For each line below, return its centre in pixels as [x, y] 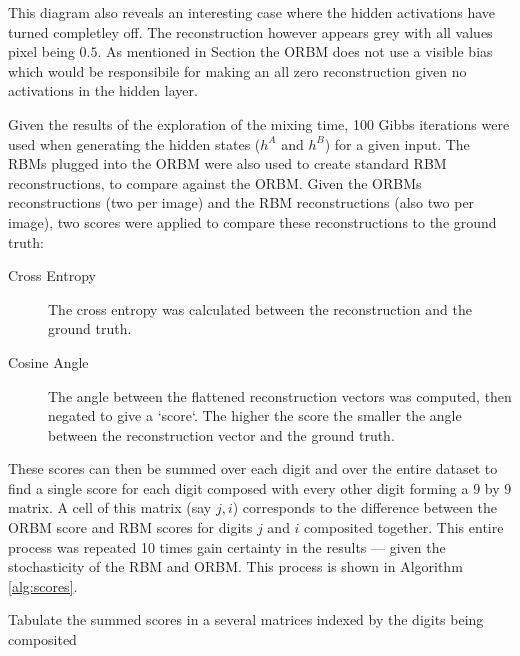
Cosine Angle [48, 361]
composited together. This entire [404, 527]
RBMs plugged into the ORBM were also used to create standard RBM [227, 163]
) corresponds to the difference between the [365, 507]
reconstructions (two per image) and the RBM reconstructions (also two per [241, 202]
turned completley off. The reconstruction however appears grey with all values [250, 31]
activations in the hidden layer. [103, 90]
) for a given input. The [397, 143]
